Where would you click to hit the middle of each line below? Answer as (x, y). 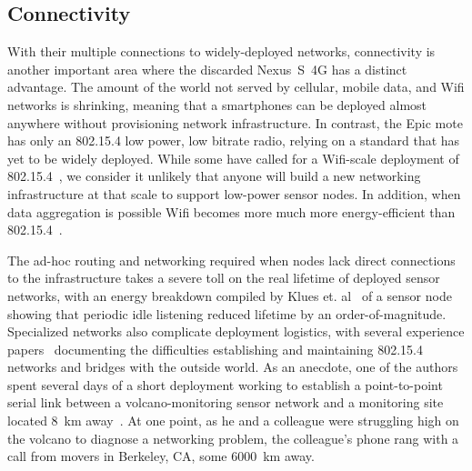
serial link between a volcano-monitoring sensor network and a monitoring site (226, 402)
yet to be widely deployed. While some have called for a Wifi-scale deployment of (233, 158)
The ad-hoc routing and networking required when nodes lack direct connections (231, 260)
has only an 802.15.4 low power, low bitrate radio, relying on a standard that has (234, 140)
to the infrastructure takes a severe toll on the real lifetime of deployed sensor (224, 278)
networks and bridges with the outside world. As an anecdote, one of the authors (233, 367)
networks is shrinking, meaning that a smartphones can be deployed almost (217, 104)
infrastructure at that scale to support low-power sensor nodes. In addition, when (234, 193)
